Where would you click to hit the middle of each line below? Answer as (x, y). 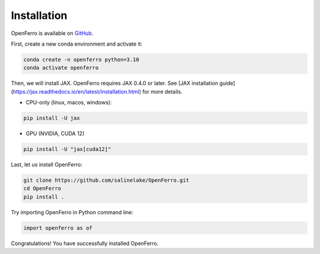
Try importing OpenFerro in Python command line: (72, 212)
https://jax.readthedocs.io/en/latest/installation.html (76, 91)
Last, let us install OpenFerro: (47, 165)
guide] (227, 83)
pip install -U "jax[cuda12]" (67, 149)
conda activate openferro (61, 68)
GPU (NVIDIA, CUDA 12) (55, 134)
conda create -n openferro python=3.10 (81, 60)
